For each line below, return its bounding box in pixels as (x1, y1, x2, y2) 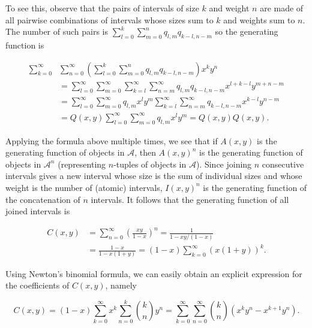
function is (5, 38, 44, 51)
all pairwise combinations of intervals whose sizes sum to (5, 13, 214, 26)
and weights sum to (223, 13, 295, 26)
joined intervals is (5, 205, 70, 217)
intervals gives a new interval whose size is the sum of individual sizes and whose (5, 169, 302, 182)
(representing (58, 157, 106, 170)
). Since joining (196, 157, 252, 170)
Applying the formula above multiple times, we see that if (5, 134, 218, 147)
